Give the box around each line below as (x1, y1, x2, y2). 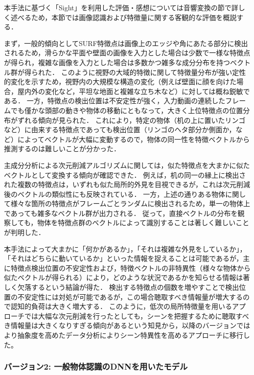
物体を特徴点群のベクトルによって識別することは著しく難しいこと (37, 217, 250, 228)
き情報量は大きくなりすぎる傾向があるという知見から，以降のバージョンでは (4, 320, 251, 330)
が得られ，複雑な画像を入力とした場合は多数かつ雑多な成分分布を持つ (4, 57, 230, 67)
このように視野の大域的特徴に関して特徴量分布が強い (61, 67, 232, 77)
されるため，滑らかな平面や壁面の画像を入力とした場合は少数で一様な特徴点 (4, 47, 251, 58)
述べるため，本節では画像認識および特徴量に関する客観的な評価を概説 (10, 12, 237, 22)
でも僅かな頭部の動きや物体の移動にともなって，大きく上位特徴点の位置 (10, 105, 243, 115)
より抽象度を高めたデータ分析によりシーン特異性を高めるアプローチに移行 (4, 330, 243, 340)
